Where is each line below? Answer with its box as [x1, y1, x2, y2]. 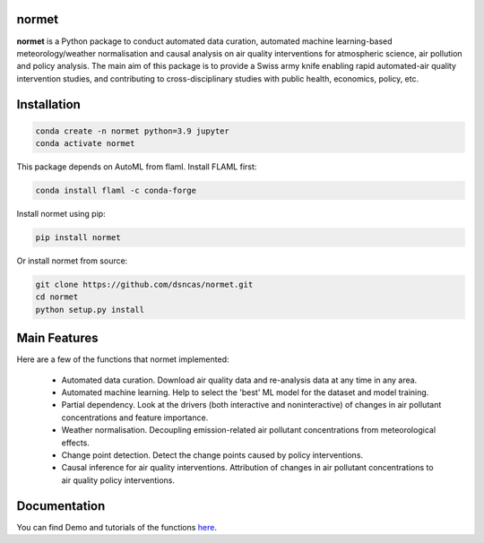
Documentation [16, 498, 106, 513]
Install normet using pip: [16, 209, 107, 220]
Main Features [16, 331, 99, 346]
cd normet [35, 292, 79, 302]
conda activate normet [35, 139, 135, 149]
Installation [16, 97, 81, 112]
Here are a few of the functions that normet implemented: [16, 354, 229, 365]
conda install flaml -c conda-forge [35, 185, 197, 196]
